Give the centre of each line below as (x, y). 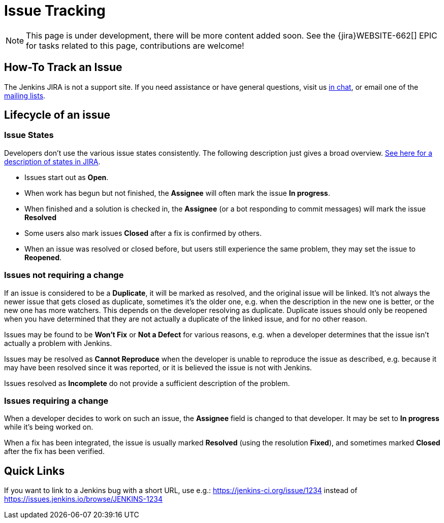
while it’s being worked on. (49, 427)
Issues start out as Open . (67, 177)
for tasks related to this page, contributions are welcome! (135, 45)
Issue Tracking (55, 11)
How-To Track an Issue (63, 67)
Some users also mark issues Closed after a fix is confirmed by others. (143, 233)
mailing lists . (25, 95)
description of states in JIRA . (52, 161)
